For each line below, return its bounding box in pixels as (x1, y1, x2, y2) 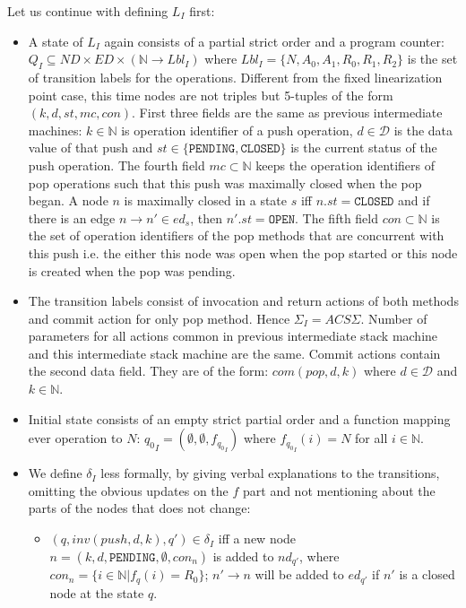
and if (398, 191, 430, 210)
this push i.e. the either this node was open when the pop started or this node (28, 243, 458, 262)
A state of (28, 31, 83, 50)
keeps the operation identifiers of (255, 155, 435, 174)
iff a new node (218, 529, 297, 548)
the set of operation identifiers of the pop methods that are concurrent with (28, 226, 444, 245)
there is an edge (28, 208, 116, 227)
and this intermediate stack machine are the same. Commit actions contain (28, 343, 441, 362)
